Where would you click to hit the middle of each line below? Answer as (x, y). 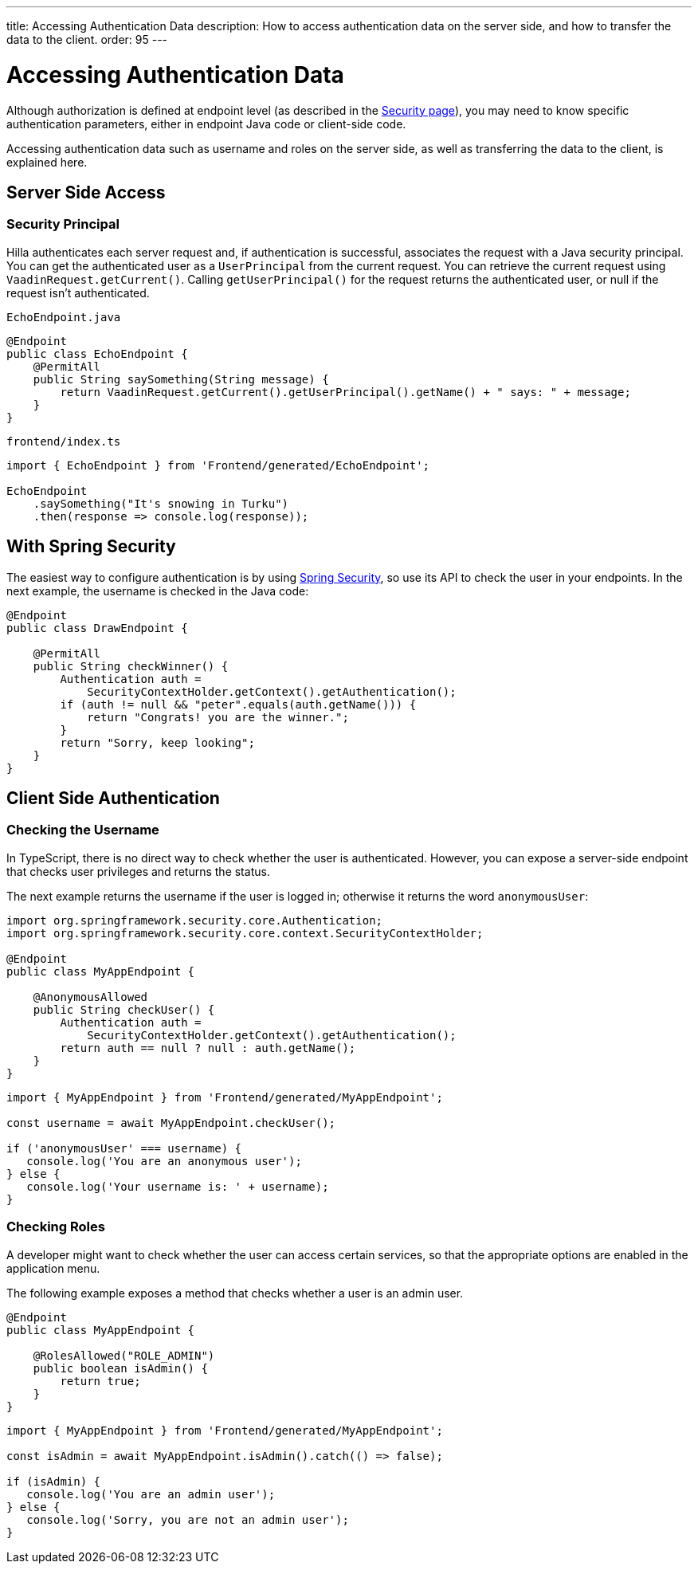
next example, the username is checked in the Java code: (158, 591)
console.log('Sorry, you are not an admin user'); (188, 1519)
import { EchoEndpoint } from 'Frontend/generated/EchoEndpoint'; (218, 465)
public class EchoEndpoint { (97, 353)
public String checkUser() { (124, 1009)
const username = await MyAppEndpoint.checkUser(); (171, 1123)
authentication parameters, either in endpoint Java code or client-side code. (206, 124)
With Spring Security (91, 547)
